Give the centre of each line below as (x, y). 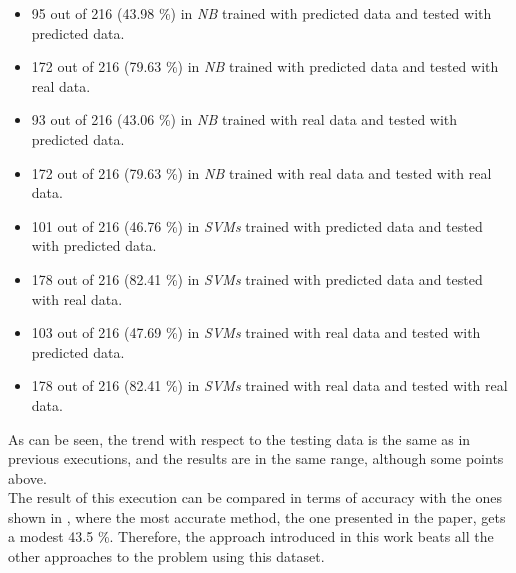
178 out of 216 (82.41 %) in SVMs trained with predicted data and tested (257, 278)
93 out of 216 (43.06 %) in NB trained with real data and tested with (244, 119)
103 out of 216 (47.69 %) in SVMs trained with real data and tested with (256, 332)
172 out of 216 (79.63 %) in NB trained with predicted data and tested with (265, 66)
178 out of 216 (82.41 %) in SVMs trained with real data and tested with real (269, 385)
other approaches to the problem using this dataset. (166, 556)
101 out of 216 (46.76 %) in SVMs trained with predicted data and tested (257, 225)
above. (27, 477)
